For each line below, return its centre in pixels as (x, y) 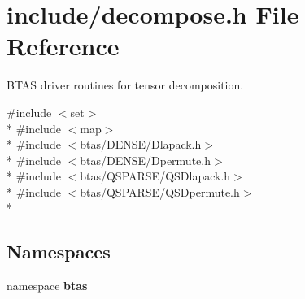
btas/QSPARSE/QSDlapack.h (155, 176)
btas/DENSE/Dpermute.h (145, 160)
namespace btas (47, 286)
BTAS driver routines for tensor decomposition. (125, 85)
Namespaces (59, 251)
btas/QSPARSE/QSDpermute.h (160, 191)
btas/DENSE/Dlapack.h (141, 144)
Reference (63, 46)
